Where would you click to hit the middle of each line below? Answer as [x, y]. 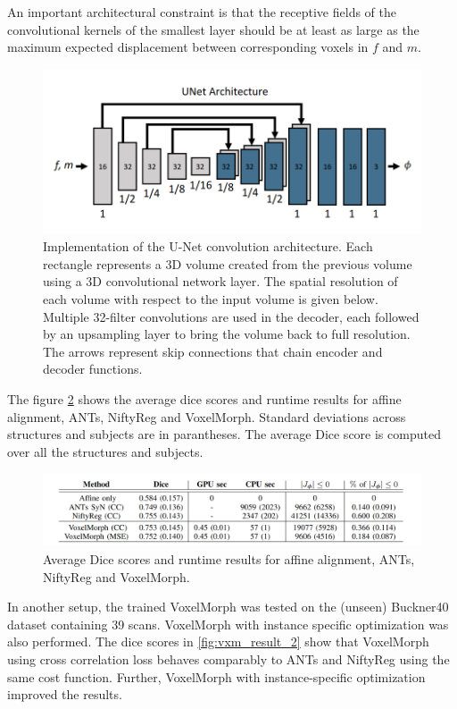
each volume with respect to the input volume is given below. [211, 299]
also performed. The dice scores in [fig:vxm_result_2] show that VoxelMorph [218, 641]
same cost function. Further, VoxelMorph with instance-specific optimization [216, 676]
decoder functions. [93, 369]
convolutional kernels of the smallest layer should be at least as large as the [213, 29]
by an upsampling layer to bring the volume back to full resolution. [227, 334]
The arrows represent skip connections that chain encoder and [213, 351]
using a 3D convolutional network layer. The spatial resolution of [220, 281]
